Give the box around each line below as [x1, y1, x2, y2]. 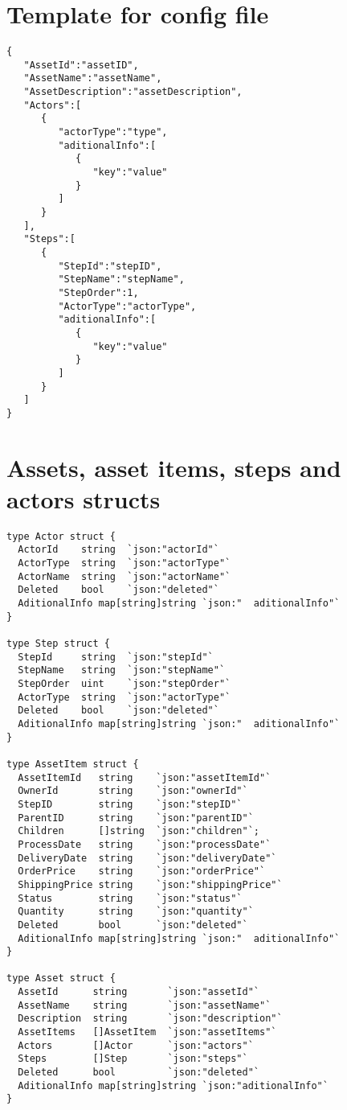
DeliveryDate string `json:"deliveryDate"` [18, 852, 277, 864]
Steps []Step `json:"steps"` [18, 1053, 248, 1065]
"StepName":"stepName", [58, 273, 185, 286]
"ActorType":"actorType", [58, 300, 197, 312]
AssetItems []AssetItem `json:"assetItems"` [18, 1026, 277, 1038]
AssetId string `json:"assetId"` [18, 986, 259, 998]
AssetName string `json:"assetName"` [18, 999, 271, 1011]
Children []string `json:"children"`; [18, 825, 259, 837]
